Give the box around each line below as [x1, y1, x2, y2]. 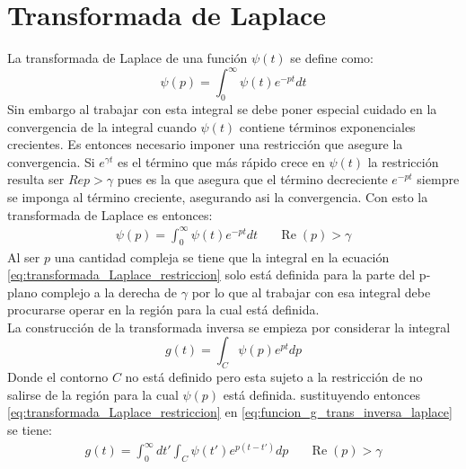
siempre [417, 170, 460, 189]
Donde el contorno [7, 367, 109, 386]
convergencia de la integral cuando [7, 117, 197, 136]
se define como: [290, 49, 374, 67]
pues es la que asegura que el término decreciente [117, 170, 388, 189]
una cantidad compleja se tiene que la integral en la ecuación [54, 247, 390, 266]
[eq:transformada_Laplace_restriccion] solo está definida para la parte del [7, 265, 416, 284]
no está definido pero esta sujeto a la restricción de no [125, 367, 423, 386]
